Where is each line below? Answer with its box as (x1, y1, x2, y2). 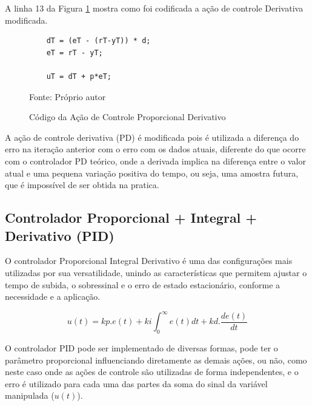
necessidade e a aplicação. (5, 290, 101, 303)
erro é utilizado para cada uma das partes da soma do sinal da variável (5, 377, 268, 390)
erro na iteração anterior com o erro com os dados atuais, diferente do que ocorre (5, 143, 306, 155)
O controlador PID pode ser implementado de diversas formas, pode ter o (5, 341, 278, 354)
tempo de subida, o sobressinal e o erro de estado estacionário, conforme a (5, 278, 280, 291)
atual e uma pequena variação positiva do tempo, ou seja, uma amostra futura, (5, 166, 299, 179)
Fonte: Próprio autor (29, 90, 106, 103)
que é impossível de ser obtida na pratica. (5, 178, 159, 191)
